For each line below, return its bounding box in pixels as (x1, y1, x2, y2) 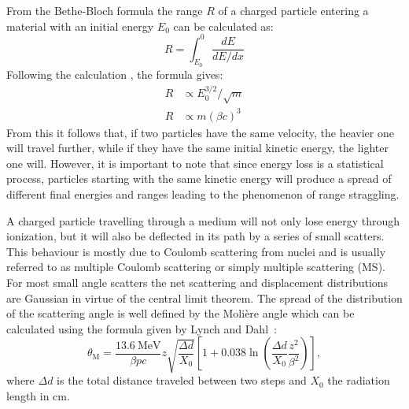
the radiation (327, 372, 390, 389)
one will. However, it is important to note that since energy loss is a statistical (6, 154, 384, 171)
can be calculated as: (173, 17, 274, 34)
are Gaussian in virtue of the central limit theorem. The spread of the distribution (6, 289, 403, 306)
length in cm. (6, 387, 70, 403)
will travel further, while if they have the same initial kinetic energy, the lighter (6, 139, 389, 156)
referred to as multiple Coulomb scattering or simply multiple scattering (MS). (6, 258, 385, 275)
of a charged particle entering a (218, 2, 369, 18)
